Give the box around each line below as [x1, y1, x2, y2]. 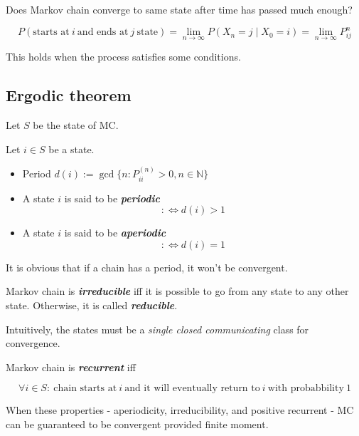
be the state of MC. [33, 118, 119, 133]
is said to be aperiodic [64, 225, 166, 240]
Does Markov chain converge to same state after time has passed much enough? [6, 2, 353, 16]
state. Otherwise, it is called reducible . [6, 297, 178, 312]
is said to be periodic [64, 190, 160, 205]
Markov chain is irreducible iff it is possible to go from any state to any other [6, 284, 349, 299]
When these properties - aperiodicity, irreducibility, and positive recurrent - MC [6, 403, 354, 417]
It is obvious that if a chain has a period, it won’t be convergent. [6, 259, 288, 274]
